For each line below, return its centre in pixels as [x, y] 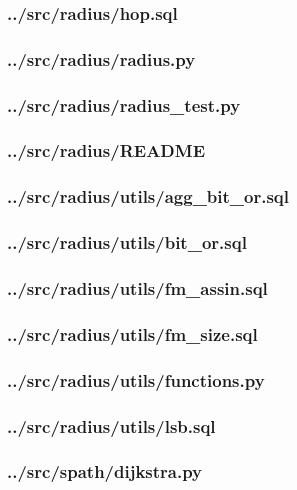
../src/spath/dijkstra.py [105, 471]
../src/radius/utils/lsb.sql [111, 425]
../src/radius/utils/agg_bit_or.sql [148, 196]
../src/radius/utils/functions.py [136, 379]
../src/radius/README [106, 150]
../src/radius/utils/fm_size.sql [132, 333]
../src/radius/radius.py [101, 58]
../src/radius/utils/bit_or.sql [127, 242]
